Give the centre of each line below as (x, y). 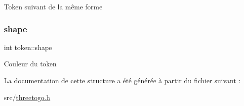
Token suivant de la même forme (53, 6)
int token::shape (28, 47)
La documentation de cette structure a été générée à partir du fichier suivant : (122, 80)
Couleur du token (30, 64)
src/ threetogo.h (27, 97)
